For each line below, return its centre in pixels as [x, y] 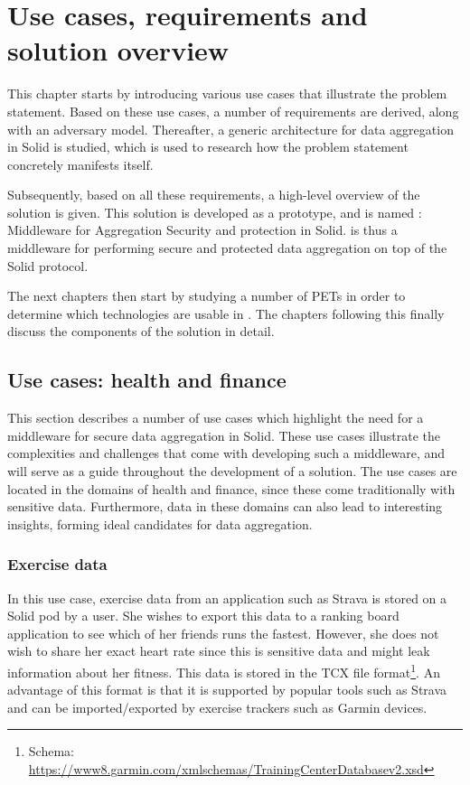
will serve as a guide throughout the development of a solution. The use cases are [232, 471]
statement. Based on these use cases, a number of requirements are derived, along [233, 111]
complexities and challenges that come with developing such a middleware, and [226, 453]
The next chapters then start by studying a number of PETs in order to [207, 296]
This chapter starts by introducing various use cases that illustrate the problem [227, 93]
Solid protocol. [48, 265]
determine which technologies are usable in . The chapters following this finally [226, 313]
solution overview [118, 50]
